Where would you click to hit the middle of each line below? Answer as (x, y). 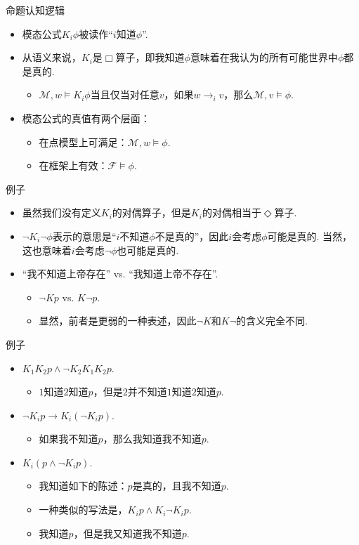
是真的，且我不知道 (177, 486)
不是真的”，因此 (192, 236)
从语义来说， (52, 57)
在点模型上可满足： (83, 142)
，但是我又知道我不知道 (128, 533)
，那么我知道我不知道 (152, 439)
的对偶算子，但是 (151, 212)
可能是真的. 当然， (310, 236)
